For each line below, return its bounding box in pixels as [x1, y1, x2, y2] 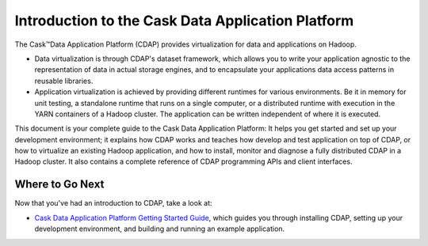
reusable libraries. [34, 76, 94, 85]
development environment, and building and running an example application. [34, 224, 285, 233]
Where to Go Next [14, 178, 105, 191]
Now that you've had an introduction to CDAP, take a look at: [14, 199, 212, 208]
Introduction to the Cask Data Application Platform [14, 12, 354, 29]
